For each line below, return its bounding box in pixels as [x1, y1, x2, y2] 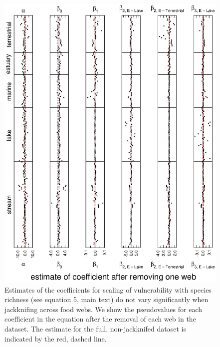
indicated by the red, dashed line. [4, 333, 107, 344]
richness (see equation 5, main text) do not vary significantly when [4, 294, 209, 305]
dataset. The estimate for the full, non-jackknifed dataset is [4, 324, 186, 334]
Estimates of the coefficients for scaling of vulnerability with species [4, 284, 212, 295]
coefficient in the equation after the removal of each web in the [4, 314, 196, 324]
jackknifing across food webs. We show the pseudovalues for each [4, 304, 203, 314]
